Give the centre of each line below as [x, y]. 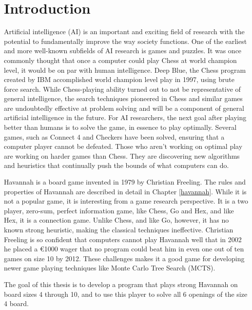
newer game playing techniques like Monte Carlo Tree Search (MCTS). [110, 268]
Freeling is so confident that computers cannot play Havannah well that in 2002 [123, 239]
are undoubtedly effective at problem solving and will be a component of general [124, 108]
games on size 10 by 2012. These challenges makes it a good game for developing [124, 258]
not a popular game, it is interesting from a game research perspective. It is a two [126, 201]
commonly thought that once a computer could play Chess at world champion [120, 60]
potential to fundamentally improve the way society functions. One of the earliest [126, 41]
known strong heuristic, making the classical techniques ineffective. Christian [119, 229]
